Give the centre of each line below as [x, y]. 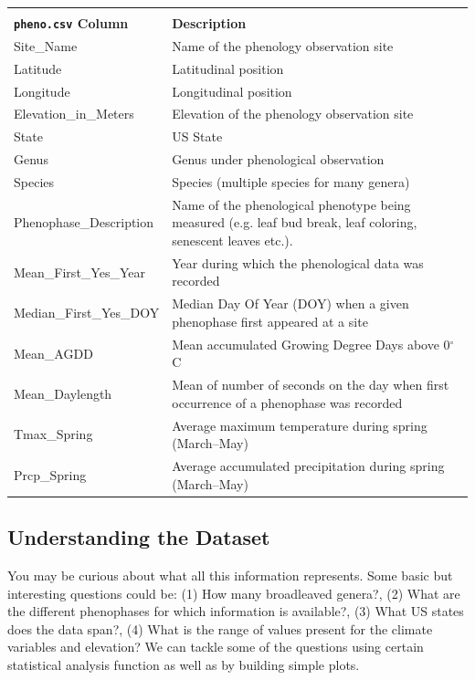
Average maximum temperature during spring [300, 425]
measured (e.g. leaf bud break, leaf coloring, [295, 222]
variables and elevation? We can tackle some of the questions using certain [216, 647]
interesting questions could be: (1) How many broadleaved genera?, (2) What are [234, 593]
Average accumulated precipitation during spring [308, 466]
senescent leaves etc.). [232, 240]
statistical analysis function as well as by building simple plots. [184, 664]
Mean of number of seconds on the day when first [311, 385]
